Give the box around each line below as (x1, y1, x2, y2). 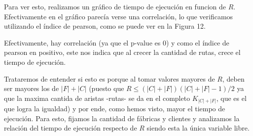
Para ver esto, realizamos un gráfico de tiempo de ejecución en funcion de (4, 1, 226, 11)
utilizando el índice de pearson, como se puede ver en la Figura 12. (4, 21, 206, 31)
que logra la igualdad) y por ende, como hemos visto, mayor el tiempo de (4, 103, 225, 114)
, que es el (216, 92, 247, 103)
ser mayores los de (4, 83, 59, 93)
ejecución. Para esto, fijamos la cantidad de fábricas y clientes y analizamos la (4, 113, 240, 123)
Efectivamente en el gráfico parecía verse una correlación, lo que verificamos (4, 11, 233, 21)
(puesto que (89, 83, 124, 93)
